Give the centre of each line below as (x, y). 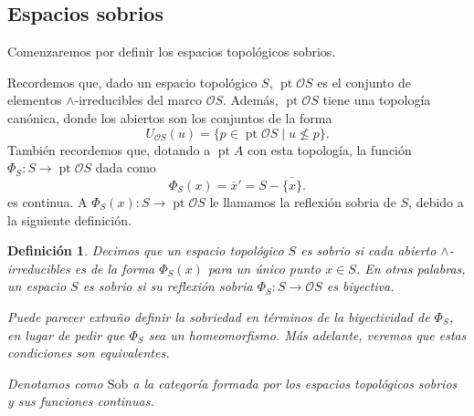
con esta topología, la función (330, 149)
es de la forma (115, 268)
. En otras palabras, (411, 268)
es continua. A (47, 201)
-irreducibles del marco (138, 100)
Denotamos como (55, 383)
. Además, (251, 100)
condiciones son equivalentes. (89, 353)
